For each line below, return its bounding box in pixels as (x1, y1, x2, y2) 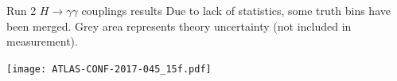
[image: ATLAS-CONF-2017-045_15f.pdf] (6, 63, 212, 75)
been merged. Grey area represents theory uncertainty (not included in (6, 17, 352, 34)
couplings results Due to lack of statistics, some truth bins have (81, 2, 391, 18)
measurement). (6, 33, 78, 50)
